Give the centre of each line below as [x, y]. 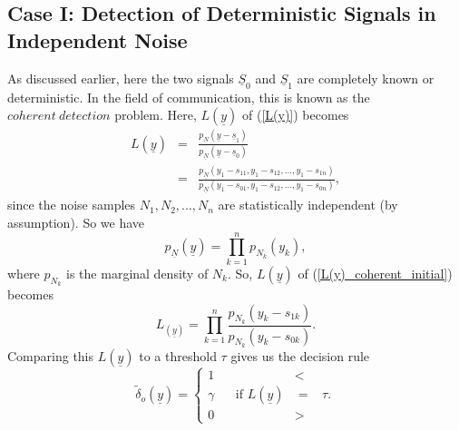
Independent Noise [98, 39]
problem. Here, [156, 115]
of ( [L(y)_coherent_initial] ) [375, 273]
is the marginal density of [137, 273]
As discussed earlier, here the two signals [121, 78]
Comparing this [51, 355]
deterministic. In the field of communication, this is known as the [189, 97]
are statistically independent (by [308, 205]
